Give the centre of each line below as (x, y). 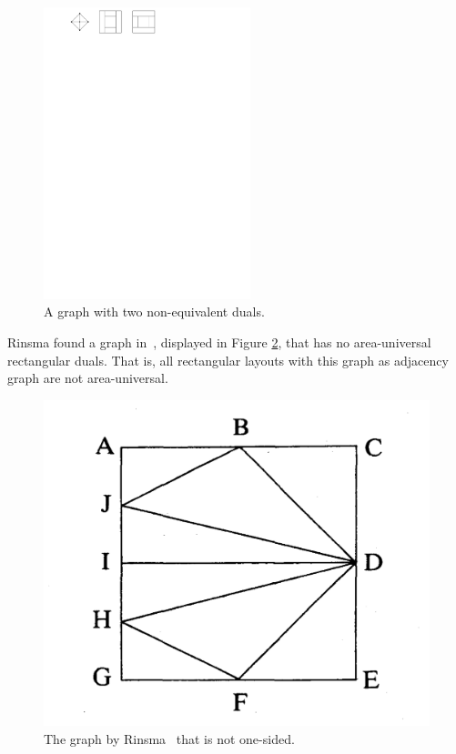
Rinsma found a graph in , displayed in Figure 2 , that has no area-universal (219, 342)
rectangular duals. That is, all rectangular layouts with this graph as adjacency (228, 360)
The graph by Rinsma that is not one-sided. (169, 738)
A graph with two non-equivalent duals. (154, 312)
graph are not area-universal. (88, 378)
